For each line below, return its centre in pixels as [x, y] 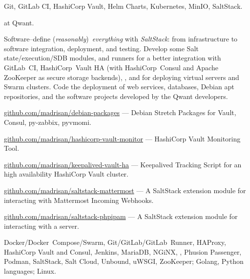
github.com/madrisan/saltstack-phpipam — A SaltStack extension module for [121, 216]
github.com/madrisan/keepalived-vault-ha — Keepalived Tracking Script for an [123, 164]
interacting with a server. [42, 226]
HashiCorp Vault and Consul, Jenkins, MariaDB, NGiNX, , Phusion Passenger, [123, 251]
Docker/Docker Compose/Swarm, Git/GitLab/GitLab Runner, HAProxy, [115, 242]
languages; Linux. [30, 271]
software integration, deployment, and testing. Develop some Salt [101, 48]
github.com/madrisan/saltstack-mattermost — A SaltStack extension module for [125, 190]
